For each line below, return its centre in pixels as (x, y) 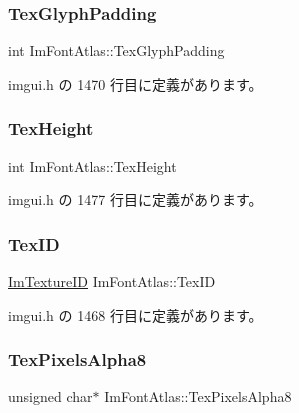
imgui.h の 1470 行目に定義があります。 (135, 83)
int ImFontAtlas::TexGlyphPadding (116, 50)
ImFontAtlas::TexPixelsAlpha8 (198, 396)
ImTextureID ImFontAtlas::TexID (112, 281)
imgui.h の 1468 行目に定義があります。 (135, 314)
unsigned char (50, 396)
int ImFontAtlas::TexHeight (92, 165)
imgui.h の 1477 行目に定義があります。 (135, 199)
